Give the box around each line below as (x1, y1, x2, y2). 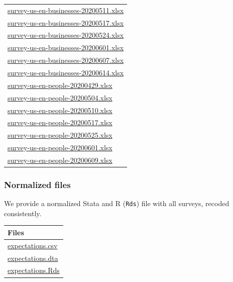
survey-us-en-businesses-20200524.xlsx (8, 30, 124, 40)
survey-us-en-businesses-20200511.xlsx (8, 5, 124, 15)
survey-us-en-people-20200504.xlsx (8, 92, 112, 103)
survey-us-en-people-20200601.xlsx (8, 142, 112, 153)
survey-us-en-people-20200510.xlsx (8, 105, 112, 115)
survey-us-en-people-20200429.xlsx (8, 79, 112, 90)
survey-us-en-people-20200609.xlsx (8, 154, 112, 165)
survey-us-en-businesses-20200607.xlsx (8, 55, 124, 65)
